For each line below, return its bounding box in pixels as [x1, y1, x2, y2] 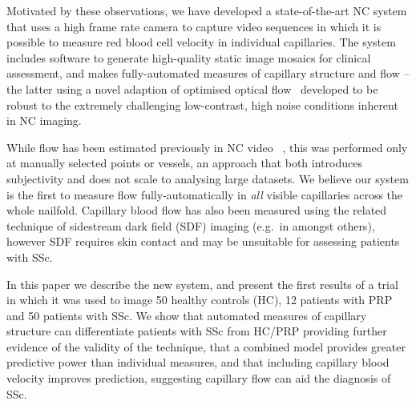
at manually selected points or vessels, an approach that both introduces [6, 154, 362, 171]
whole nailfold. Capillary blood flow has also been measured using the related [6, 202, 387, 219]
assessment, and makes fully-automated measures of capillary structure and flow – [6, 65, 410, 82]
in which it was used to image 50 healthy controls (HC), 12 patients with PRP [6, 291, 393, 308]
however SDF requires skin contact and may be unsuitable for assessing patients [6, 233, 400, 250]
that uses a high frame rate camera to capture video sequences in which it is [6, 18, 382, 34]
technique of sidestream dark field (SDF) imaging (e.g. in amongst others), [6, 217, 375, 234]
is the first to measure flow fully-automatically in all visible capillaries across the [6, 186, 403, 202]
